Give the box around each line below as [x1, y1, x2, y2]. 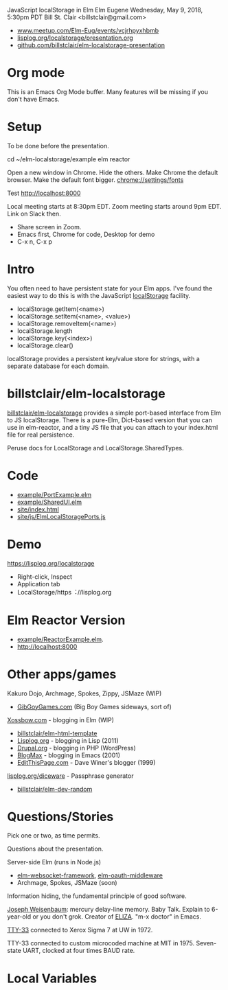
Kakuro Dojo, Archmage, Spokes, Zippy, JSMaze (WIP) [7, 689, 162, 698]
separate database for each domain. [7, 362, 110, 370]
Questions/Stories [7, 809, 114, 825]
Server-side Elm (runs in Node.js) [7, 858, 102, 866]
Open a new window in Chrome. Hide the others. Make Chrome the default [7, 168, 218, 176]
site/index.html [16, 505, 60, 514]
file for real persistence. [7, 430, 75, 439]
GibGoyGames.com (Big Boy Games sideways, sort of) [16, 702, 172, 711]
